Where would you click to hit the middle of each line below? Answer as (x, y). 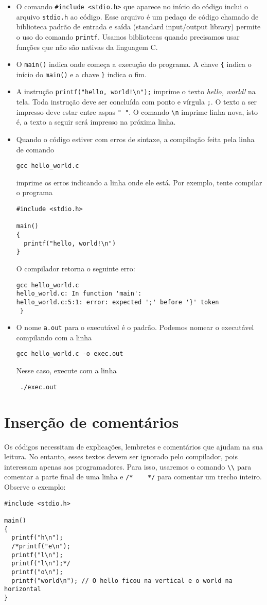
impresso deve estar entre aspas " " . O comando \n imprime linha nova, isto (137, 111)
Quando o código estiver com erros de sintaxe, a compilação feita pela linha (135, 139)
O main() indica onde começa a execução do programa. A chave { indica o (134, 64)
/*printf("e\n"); (41, 546)
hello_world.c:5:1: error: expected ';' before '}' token (118, 302)
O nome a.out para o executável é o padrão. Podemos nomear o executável (135, 327)
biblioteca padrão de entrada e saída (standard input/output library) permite (138, 27)
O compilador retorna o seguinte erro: (76, 268)
